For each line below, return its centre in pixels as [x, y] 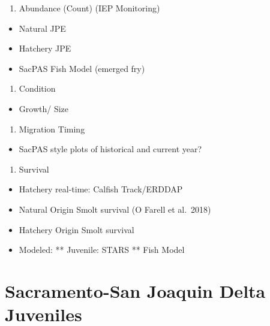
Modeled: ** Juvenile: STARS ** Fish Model [102, 250]
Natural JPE [42, 28]
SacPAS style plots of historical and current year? [110, 149]
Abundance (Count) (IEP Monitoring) [89, 8]
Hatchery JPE [45, 48]
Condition [37, 88]
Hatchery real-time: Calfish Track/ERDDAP [101, 189]
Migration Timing [52, 129]
